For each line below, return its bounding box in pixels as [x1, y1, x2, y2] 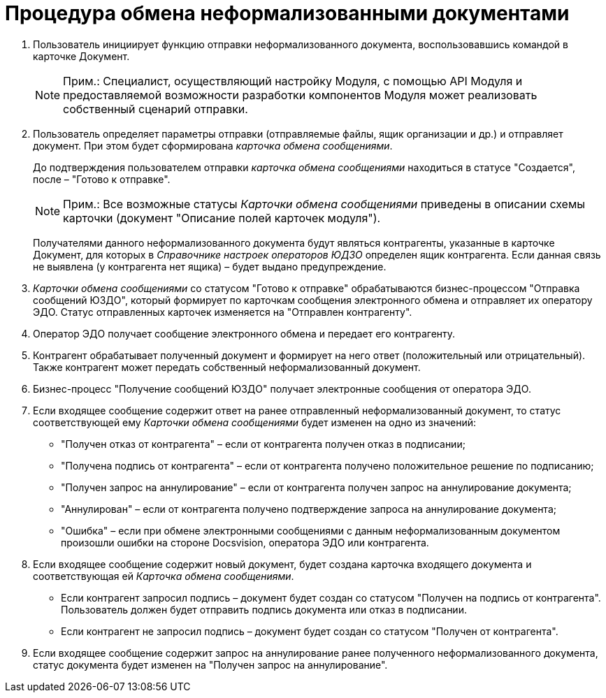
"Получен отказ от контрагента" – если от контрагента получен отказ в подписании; [61, 437, 466, 450]
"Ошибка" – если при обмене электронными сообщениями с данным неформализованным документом [61, 524, 561, 537]
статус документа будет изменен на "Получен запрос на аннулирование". [33, 658, 388, 671]
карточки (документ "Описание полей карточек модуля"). [63, 210, 381, 225]
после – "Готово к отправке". [33, 173, 171, 185]
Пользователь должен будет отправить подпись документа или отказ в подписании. [61, 603, 467, 616]
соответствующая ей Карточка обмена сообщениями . [33, 569, 294, 582]
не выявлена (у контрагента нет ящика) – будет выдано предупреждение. [33, 260, 387, 272]
